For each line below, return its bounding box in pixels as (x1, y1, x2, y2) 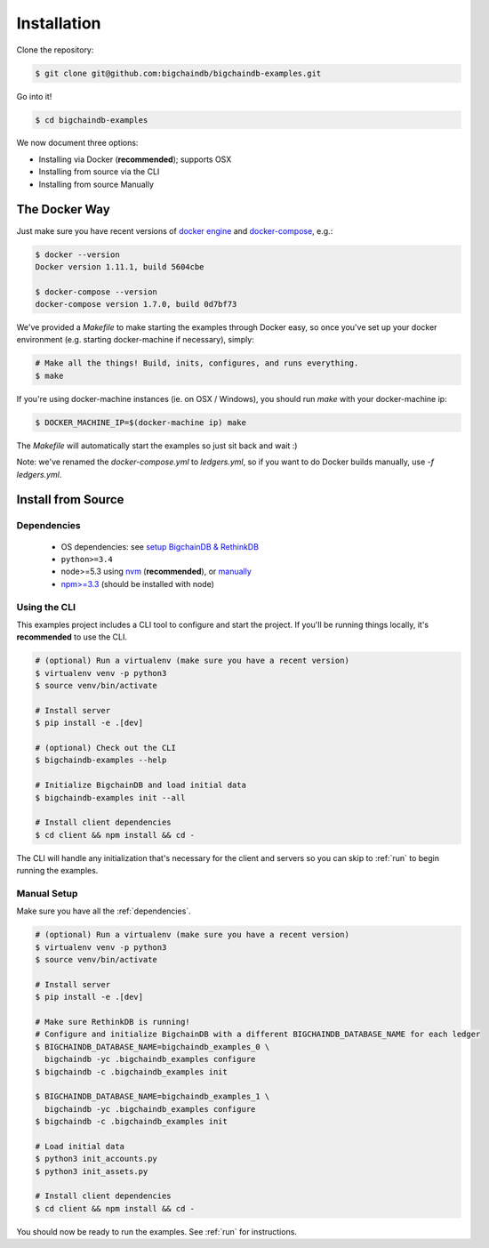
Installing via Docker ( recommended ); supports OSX (38, 154, 232, 165)
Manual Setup (16, 887, 78, 899)
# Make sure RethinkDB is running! (35, 1017, 190, 1027)
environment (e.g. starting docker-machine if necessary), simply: (16, 334, 255, 345)
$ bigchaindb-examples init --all (35, 793, 186, 802)
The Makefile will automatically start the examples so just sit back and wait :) (16, 440, 298, 451)
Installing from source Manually (38, 179, 155, 189)
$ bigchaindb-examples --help (35, 755, 167, 765)
